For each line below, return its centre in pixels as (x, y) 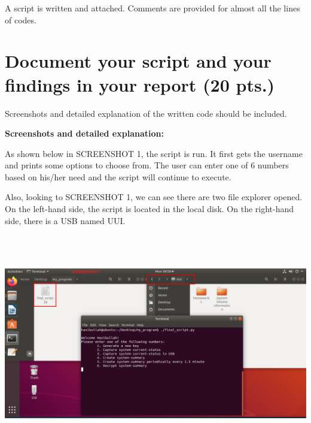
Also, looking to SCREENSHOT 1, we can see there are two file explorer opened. (154, 197)
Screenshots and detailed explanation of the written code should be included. (146, 113)
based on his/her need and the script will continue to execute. (118, 176)
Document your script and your (138, 61)
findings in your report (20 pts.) (140, 84)
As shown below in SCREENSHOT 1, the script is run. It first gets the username (154, 153)
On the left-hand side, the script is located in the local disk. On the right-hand (150, 209)
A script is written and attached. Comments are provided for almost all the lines (153, 8)
